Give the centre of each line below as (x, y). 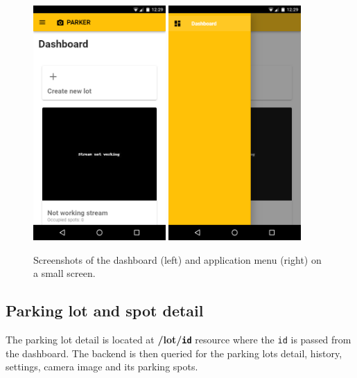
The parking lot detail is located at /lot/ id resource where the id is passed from (178, 339)
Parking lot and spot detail (105, 310)
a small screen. (64, 273)
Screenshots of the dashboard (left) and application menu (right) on (177, 259)
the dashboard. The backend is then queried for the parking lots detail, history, (174, 353)
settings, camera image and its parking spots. (102, 367)
